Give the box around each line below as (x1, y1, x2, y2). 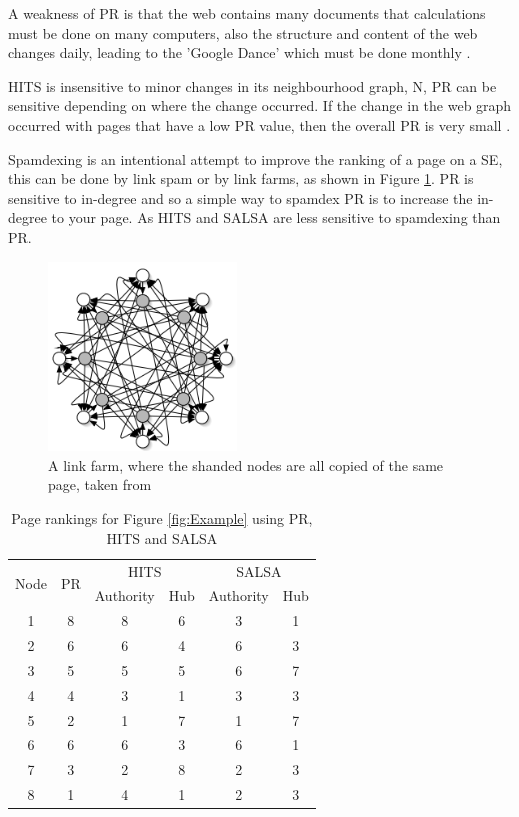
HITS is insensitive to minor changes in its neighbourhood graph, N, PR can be (8, 75, 497, 96)
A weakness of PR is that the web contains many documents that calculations (8, 3, 486, 23)
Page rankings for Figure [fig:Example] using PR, (11, 508, 313, 529)
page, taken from (48, 474, 152, 495)
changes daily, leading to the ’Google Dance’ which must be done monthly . (8, 42, 471, 63)
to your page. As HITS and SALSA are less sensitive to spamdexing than (51, 207, 501, 228)
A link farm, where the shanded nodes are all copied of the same (48, 454, 444, 475)
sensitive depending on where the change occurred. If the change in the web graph (8, 95, 512, 116)
